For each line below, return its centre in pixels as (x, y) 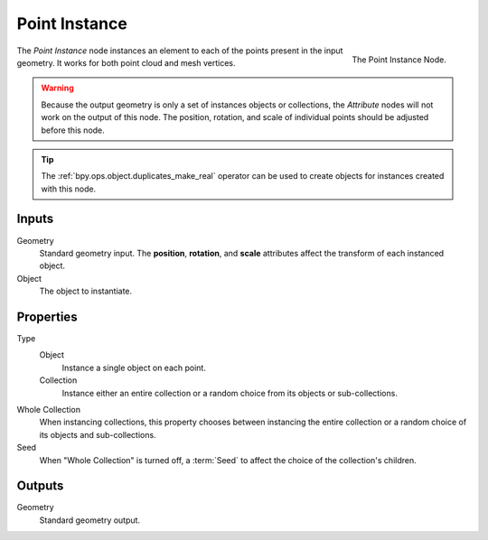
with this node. (69, 189)
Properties (47, 317)
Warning (57, 88)
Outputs (40, 486)
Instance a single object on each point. (134, 368)
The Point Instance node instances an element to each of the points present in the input (180, 51)
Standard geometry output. (89, 520)
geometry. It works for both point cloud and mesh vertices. (126, 62)
